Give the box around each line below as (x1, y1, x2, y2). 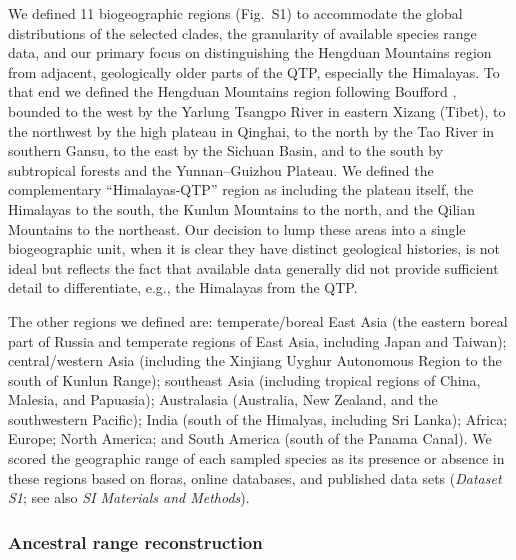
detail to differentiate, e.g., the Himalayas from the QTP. (8, 277, 358, 298)
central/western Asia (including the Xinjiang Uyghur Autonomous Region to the (8, 350, 502, 371)
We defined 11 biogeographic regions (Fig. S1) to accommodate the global (8, 3, 463, 23)
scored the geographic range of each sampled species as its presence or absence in (8, 448, 505, 469)
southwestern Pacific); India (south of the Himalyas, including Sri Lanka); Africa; (8, 408, 508, 429)
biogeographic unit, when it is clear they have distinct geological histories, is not (8, 238, 501, 259)
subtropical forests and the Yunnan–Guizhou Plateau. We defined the (8, 159, 434, 180)
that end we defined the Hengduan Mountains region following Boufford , (8, 81, 457, 102)
